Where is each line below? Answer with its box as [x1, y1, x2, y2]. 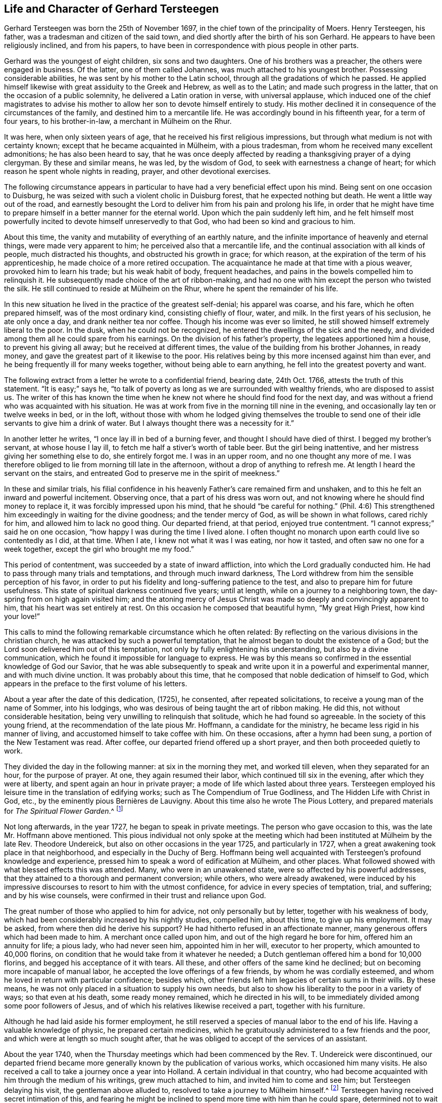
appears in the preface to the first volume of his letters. [4, 679, 187, 688]
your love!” [4, 612, 40, 621]
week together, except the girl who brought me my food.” [4, 545, 194, 554]
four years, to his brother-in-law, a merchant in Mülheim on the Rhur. [4, 117, 232, 126]
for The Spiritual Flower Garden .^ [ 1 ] [4, 805, 123, 816]
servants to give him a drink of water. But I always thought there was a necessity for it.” [4, 419, 294, 428]
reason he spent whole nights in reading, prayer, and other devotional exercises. [4, 167, 271, 176]
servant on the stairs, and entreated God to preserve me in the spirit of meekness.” [4, 469, 280, 478]
